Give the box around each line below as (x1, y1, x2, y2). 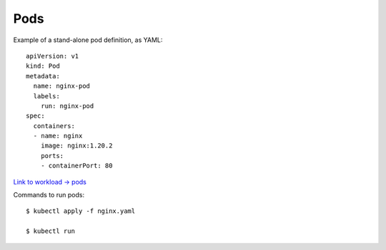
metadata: (26, 72, 60, 80)
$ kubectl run (26, 227, 75, 235)
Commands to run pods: (13, 191, 85, 199)
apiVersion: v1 (26, 52, 79, 60)
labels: (33, 92, 60, 100)
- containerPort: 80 (40, 162, 113, 170)
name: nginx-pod (33, 82, 91, 90)
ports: (40, 152, 64, 160)
